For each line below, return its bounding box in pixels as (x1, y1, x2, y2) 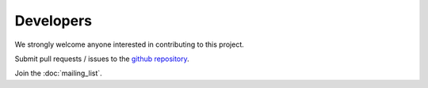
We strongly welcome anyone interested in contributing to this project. (14, 40, 245, 49)
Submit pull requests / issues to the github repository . (14, 54, 189, 63)
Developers (14, 12, 93, 29)
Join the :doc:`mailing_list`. (14, 68, 102, 78)
